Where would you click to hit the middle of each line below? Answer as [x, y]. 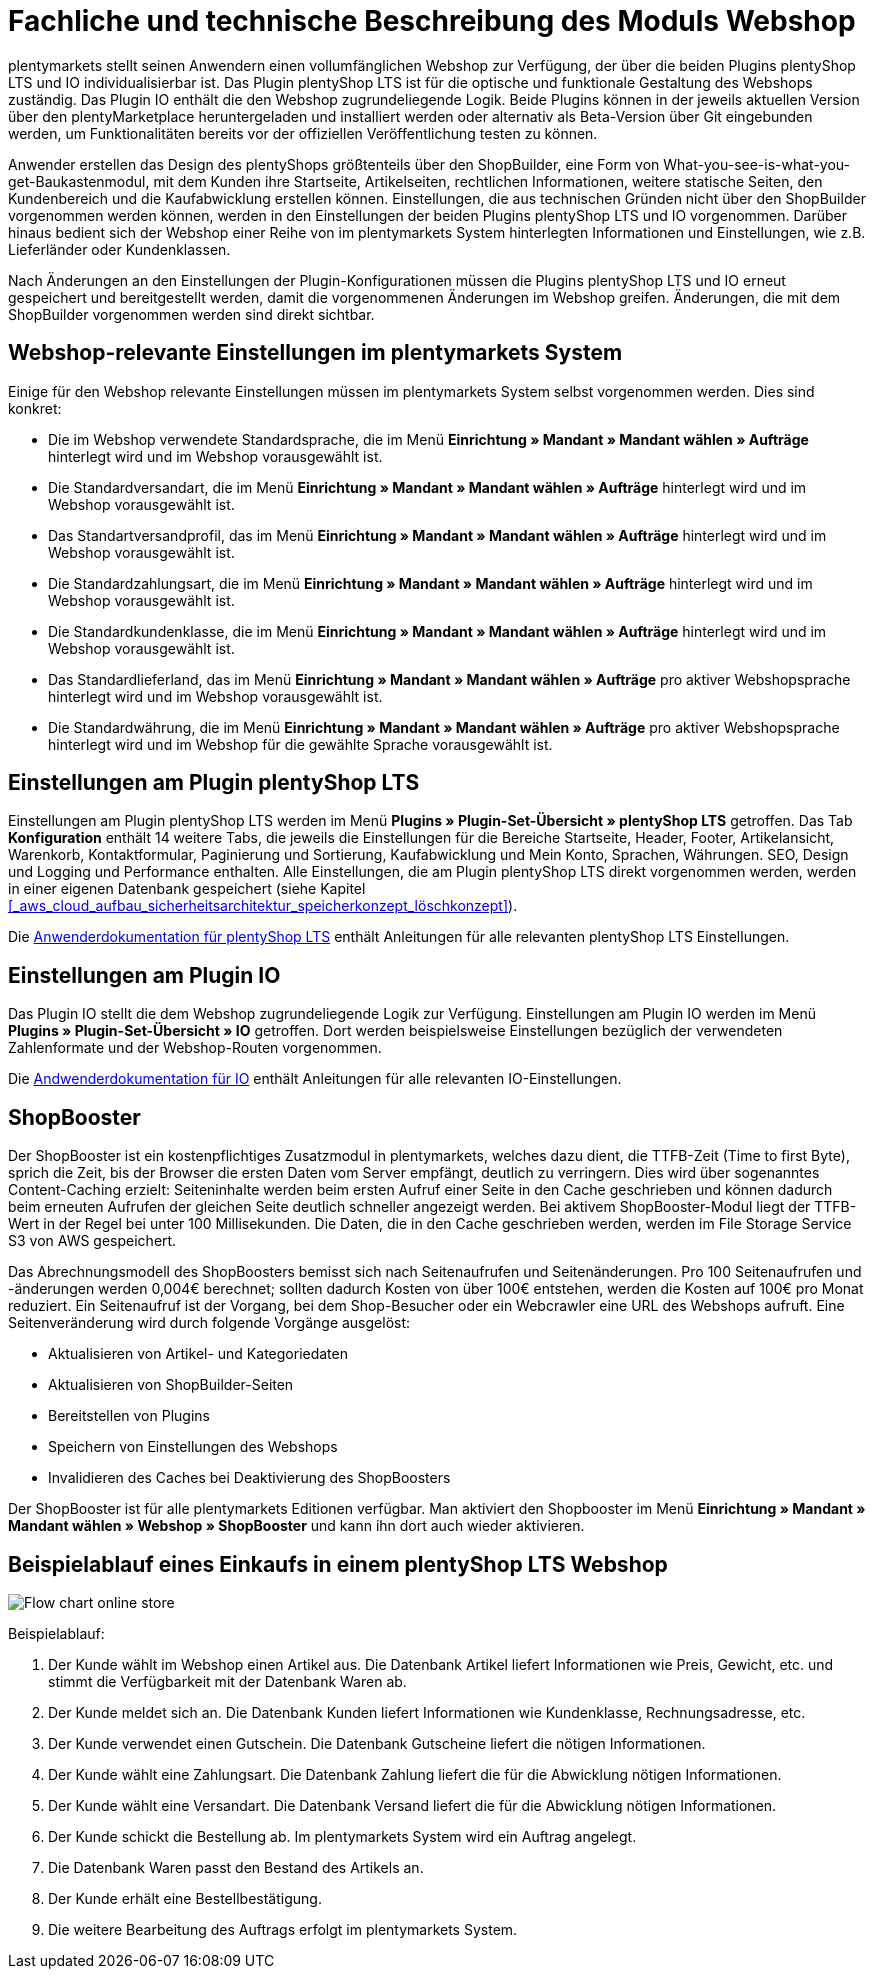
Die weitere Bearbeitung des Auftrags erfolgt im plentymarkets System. [283, 1929]
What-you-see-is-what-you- [756, 164]
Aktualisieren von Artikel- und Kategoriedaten [198, 1354]
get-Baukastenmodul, [79, 181]
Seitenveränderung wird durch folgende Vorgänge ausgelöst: [209, 1323]
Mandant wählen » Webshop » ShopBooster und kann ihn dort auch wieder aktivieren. [296, 1526]
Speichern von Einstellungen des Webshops [193, 1447]
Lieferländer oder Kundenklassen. [119, 249]
